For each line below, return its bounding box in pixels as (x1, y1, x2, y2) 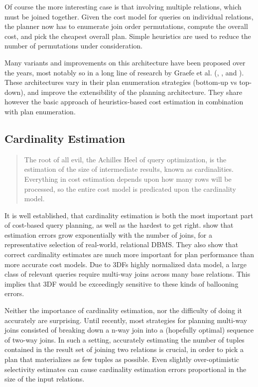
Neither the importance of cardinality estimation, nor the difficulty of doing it (4, 305, 243, 316)
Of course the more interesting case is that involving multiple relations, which (4, 1, 242, 11)
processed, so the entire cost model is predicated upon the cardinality (24, 183, 236, 194)
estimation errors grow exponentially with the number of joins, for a (4, 229, 212, 240)
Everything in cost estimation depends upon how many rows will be (24, 173, 232, 184)
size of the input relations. (4, 374, 85, 384)
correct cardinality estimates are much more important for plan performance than (4, 249, 255, 260)
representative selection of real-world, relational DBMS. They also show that (4, 239, 239, 250)
